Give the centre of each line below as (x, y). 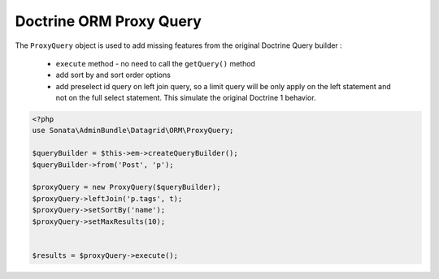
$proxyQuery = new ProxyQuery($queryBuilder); (126, 187)
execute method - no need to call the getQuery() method (156, 63)
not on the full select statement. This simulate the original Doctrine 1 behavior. (186, 98)
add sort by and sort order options (113, 75)
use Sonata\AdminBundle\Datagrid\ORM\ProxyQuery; (133, 131)
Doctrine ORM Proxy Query (109, 21)
